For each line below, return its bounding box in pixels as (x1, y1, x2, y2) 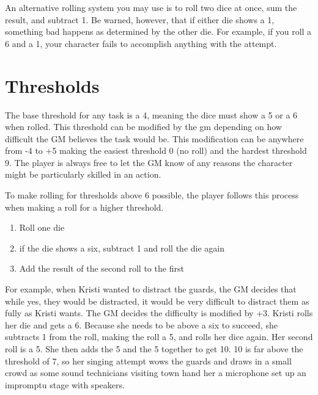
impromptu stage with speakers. (5, 378, 125, 391)
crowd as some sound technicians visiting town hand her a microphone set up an (5, 366, 306, 379)
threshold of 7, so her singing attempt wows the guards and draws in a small (5, 354, 292, 367)
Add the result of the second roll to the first (19, 262, 184, 275)
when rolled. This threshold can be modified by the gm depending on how (5, 120, 282, 133)
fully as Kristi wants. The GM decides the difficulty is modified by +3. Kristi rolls (5, 306, 313, 319)
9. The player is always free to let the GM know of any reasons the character (5, 156, 293, 169)
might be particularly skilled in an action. (5, 168, 161, 181)
